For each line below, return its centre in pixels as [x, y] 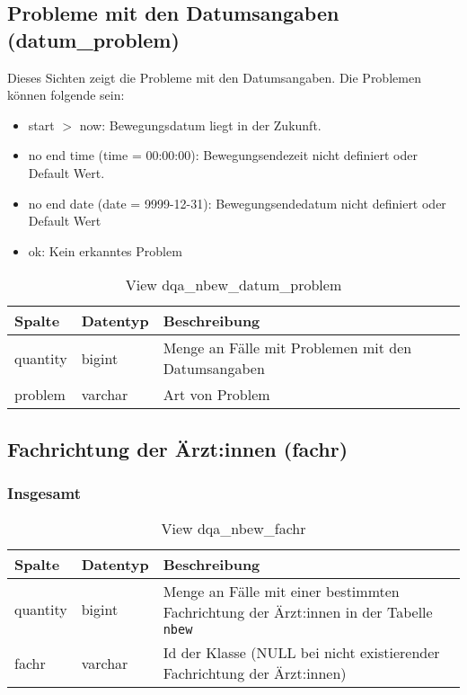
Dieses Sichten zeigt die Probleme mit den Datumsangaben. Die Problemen [214, 77]
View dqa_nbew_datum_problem [233, 285]
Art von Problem [216, 395]
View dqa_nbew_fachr [233, 529]
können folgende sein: [66, 95]
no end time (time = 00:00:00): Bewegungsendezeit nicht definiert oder [223, 155]
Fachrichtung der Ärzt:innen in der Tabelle [298, 612]
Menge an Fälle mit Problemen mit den [287, 348]
